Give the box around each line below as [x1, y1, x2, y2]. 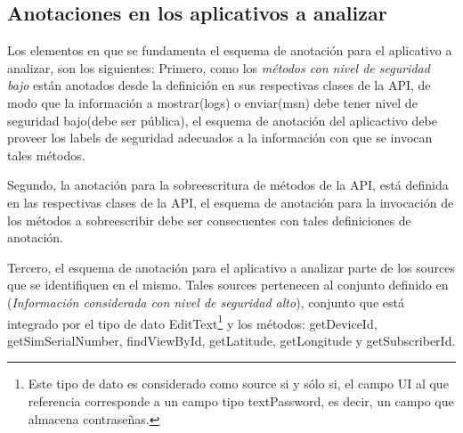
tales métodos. [7, 145, 85, 164]
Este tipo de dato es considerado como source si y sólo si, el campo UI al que [28, 374, 449, 393]
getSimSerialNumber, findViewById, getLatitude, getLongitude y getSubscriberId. [7, 331, 456, 349]
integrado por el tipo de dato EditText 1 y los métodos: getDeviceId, [7, 311, 378, 332]
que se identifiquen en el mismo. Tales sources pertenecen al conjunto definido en [7, 275, 449, 294]
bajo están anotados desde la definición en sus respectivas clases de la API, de [7, 76, 431, 94]
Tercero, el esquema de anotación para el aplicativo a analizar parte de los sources [7, 257, 455, 276]
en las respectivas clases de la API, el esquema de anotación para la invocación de [7, 192, 454, 211]
